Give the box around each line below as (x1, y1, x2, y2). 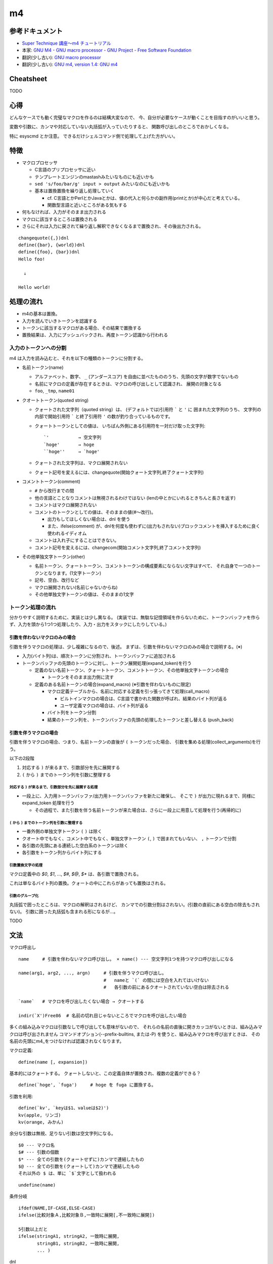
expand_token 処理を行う (22, 800, 75, 806)
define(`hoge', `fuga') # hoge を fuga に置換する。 (18, 1082, 156, 1088)
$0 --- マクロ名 (18, 1142, 55, 1148)
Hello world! (18, 285, 51, 290)
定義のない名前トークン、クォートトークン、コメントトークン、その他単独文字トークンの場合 (34, 667, 229, 673)
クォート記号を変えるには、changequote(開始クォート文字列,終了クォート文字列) (34, 469, 204, 475)
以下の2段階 (9, 755, 35, 761)
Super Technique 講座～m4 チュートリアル (22, 40, 111, 47)
